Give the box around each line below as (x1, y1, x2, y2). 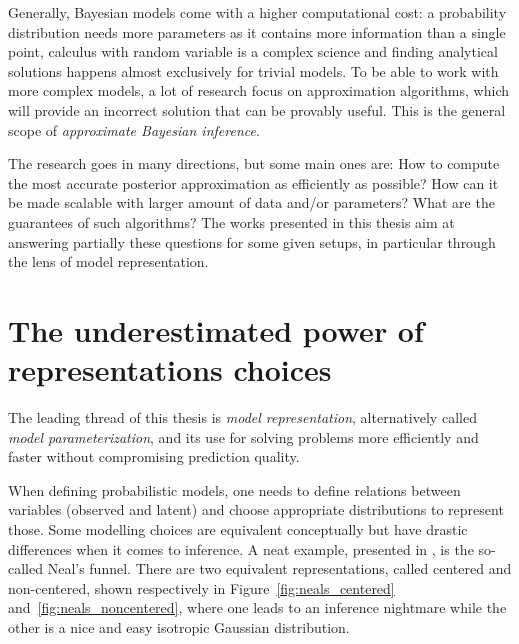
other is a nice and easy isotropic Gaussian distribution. (8, 616, 350, 637)
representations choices (8, 349, 332, 390)
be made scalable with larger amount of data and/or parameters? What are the (8, 192, 495, 213)
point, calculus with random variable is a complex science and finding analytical (8, 41, 498, 62)
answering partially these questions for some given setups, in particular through (8, 231, 496, 252)
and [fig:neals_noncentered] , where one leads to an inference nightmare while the (8, 597, 507, 618)
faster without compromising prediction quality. (8, 446, 300, 467)
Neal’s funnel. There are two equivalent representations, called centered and (47, 558, 512, 579)
